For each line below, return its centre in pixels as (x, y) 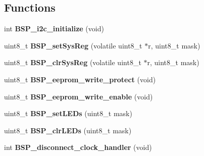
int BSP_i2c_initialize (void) (54, 29)
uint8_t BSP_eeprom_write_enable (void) (79, 96)
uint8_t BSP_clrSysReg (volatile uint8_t (73, 62)
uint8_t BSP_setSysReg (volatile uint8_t (73, 45)
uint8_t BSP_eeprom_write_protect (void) (80, 79)
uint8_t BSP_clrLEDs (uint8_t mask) (68, 130)
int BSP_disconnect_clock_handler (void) (78, 147)
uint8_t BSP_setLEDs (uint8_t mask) (68, 113)
